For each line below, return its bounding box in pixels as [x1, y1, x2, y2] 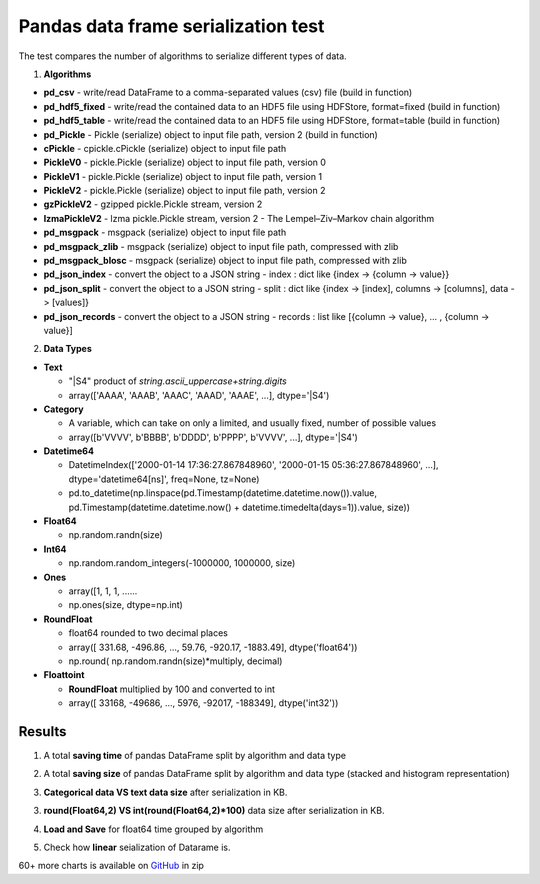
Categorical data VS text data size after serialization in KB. [43, 786, 288, 798]
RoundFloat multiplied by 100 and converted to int [68, 683, 275, 695]
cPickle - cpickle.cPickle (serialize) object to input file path [43, 142, 287, 154]
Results [18, 723, 67, 740]
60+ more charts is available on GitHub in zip [18, 860, 205, 872]
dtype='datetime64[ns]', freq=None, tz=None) [68, 473, 260, 485]
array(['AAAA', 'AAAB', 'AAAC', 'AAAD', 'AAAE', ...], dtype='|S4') [68, 389, 330, 401]
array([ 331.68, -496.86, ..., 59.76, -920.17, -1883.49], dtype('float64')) [68, 641, 358, 653]
